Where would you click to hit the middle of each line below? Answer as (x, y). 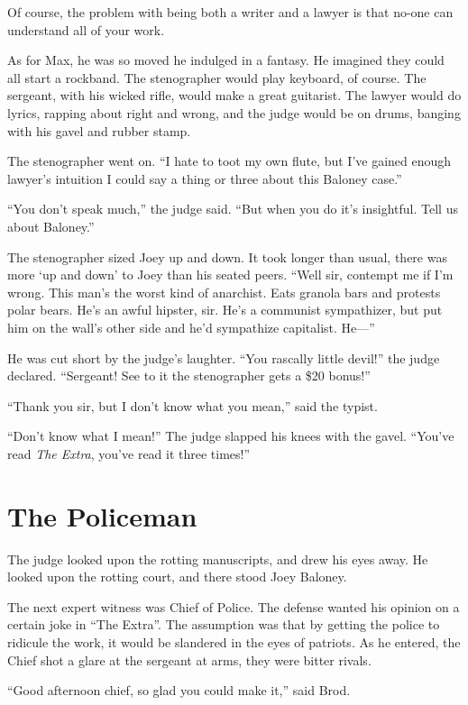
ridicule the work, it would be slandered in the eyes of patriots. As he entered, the (234, 641)
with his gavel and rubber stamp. (99, 130)
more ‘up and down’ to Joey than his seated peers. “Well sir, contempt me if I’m (230, 275)
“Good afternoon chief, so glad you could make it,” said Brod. (179, 690)
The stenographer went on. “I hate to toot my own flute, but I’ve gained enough (229, 161)
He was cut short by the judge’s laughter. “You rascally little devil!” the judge (224, 357)
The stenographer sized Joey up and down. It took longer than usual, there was (227, 256)
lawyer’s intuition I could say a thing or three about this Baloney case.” (205, 178)
